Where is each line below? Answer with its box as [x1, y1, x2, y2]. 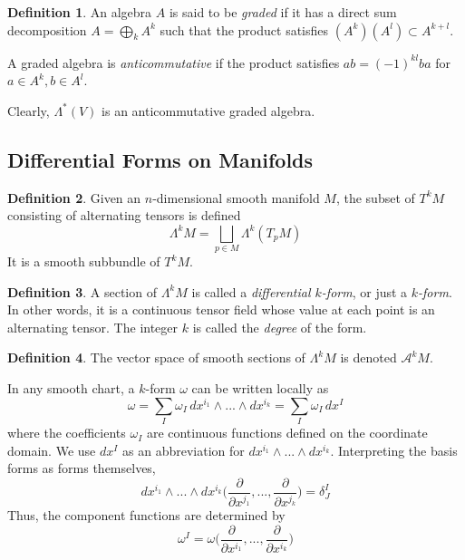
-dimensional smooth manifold [152, 188, 320, 207]
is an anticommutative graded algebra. [102, 101, 315, 120]
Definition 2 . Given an [7, 188, 141, 207]
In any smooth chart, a [7, 379, 135, 398]
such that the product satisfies [160, 20, 329, 39]
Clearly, [7, 101, 50, 120]
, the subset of [335, 188, 415, 207]
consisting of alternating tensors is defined [7, 206, 241, 225]
